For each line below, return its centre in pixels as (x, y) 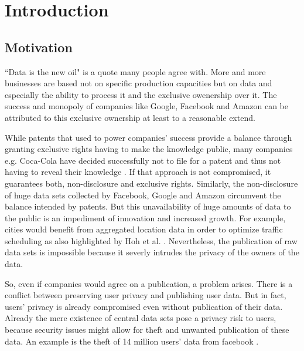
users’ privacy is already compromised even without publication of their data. (144, 306)
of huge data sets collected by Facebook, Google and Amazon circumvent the (143, 195)
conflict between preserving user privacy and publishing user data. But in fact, (146, 295)
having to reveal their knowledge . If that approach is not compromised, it (138, 172)
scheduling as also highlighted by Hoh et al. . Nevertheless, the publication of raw (151, 240)
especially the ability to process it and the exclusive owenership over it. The (141, 94)
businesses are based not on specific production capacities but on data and (139, 83)
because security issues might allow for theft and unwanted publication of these (147, 330)
